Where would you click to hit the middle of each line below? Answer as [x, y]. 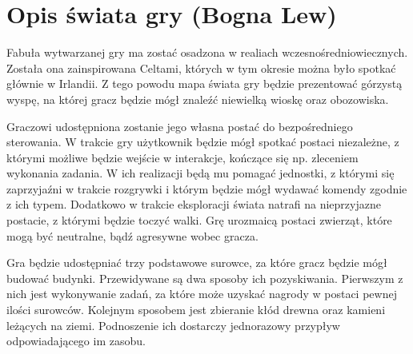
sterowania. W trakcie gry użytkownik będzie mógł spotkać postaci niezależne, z [203, 142]
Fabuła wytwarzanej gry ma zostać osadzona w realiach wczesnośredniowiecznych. [207, 52]
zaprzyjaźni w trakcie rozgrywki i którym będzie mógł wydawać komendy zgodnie [207, 188]
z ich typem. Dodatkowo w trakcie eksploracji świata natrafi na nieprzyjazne [194, 204]
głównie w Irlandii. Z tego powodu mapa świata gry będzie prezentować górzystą [204, 84]
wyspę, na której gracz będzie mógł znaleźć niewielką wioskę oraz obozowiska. [198, 99]
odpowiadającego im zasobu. [76, 341]
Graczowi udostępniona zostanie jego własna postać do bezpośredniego [180, 126]
